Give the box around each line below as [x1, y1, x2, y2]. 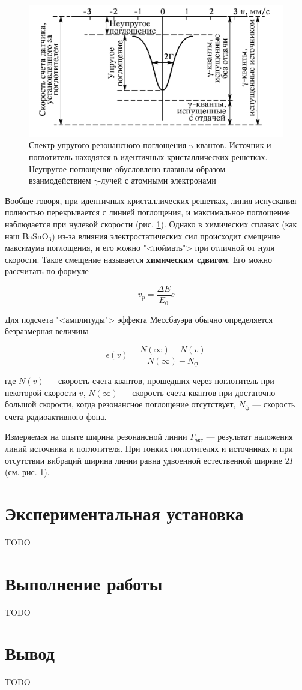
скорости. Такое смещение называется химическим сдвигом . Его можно [5, 253, 273, 265]
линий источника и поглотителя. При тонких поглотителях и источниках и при [5, 442, 293, 455]
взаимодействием [29, 174, 91, 187]
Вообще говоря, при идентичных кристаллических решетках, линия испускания [5, 194, 297, 206]
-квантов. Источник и [193, 139, 271, 151]
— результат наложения [206, 430, 293, 443]
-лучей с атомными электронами [98, 174, 216, 187]
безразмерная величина [5, 325, 89, 337]
